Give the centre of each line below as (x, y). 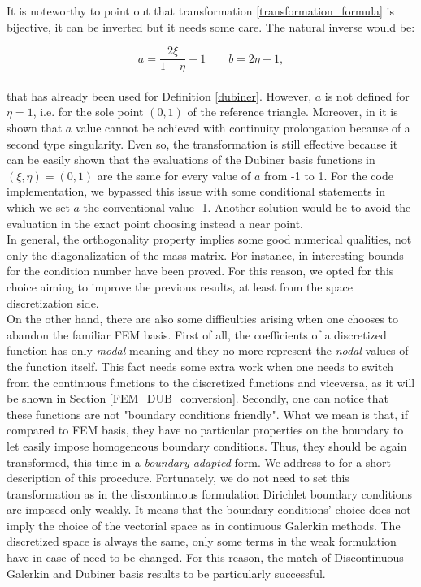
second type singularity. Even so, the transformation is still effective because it (202, 143)
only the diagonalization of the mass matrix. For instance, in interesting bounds (205, 255)
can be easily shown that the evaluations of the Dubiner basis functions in (191, 160)
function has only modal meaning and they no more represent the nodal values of (208, 350)
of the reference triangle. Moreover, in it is (293, 112)
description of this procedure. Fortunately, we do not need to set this (178, 478)
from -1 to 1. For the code (328, 175)
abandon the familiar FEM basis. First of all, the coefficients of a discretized (197, 334)
